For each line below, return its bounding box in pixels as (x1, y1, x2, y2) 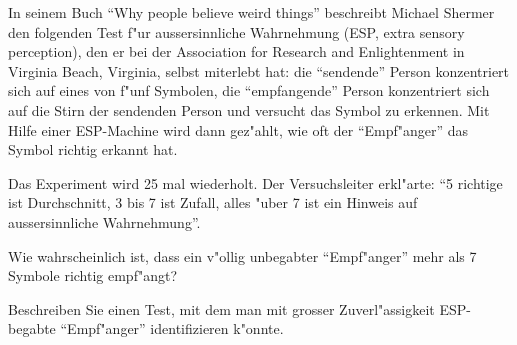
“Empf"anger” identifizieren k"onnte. (60, 318, 284, 339)
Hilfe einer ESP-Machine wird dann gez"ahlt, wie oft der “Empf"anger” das (8, 119, 469, 140)
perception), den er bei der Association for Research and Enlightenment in (8, 41, 465, 62)
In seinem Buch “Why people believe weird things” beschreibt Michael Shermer (8, 2, 495, 22)
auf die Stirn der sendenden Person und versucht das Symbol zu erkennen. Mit (8, 99, 490, 120)
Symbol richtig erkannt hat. (8, 139, 178, 160)
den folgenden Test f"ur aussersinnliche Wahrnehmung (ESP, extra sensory (8, 21, 465, 42)
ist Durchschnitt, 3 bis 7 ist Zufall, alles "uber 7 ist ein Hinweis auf (8, 192, 418, 213)
